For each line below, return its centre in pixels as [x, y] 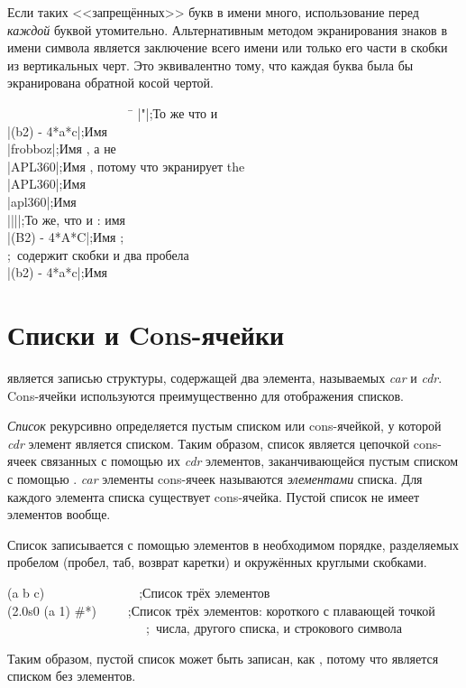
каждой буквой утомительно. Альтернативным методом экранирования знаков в [227, 29]
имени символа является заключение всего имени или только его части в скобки [228, 47]
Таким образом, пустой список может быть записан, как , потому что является [223, 658]
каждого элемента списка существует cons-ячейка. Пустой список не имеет [214, 496]
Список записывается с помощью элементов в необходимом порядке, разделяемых [233, 544]
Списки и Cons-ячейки [146, 335]
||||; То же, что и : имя [67, 219]
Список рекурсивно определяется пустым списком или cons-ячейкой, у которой [224, 426]
